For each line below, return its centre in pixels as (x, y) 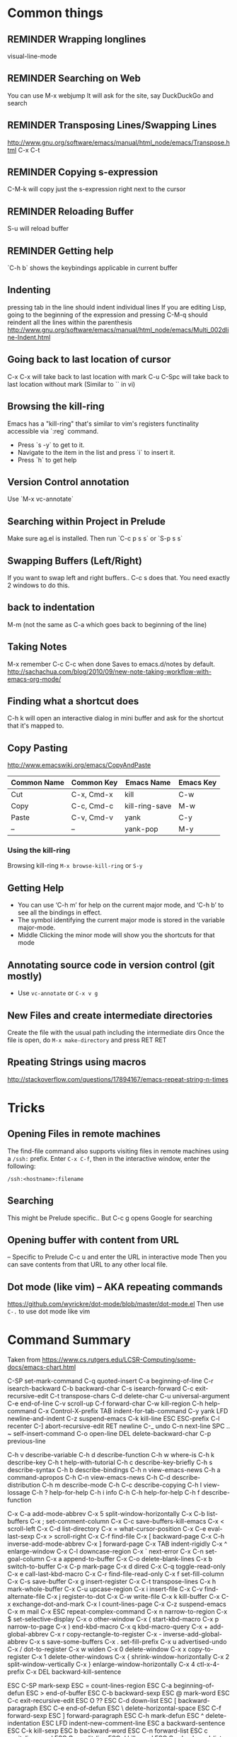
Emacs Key (197, 783)
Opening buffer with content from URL (93, 1240)
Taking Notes (37, 647)
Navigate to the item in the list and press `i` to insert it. (96, 452)
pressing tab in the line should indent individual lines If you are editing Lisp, (117, 307)
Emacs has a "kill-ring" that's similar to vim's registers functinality (103, 424)
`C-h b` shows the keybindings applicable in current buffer (93, 268)
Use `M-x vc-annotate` (41, 499)
